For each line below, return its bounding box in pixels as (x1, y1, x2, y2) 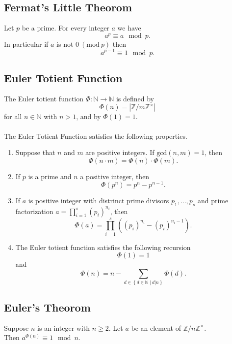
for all (4, 111, 22, 122)
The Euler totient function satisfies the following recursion (15, 242, 191, 252)
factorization (15, 206, 53, 216)
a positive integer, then (80, 171, 150, 181)
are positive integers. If (85, 147, 155, 157)
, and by (76, 111, 101, 122)
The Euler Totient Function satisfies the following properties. (4, 130, 187, 141)
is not (56, 38, 74, 49)
